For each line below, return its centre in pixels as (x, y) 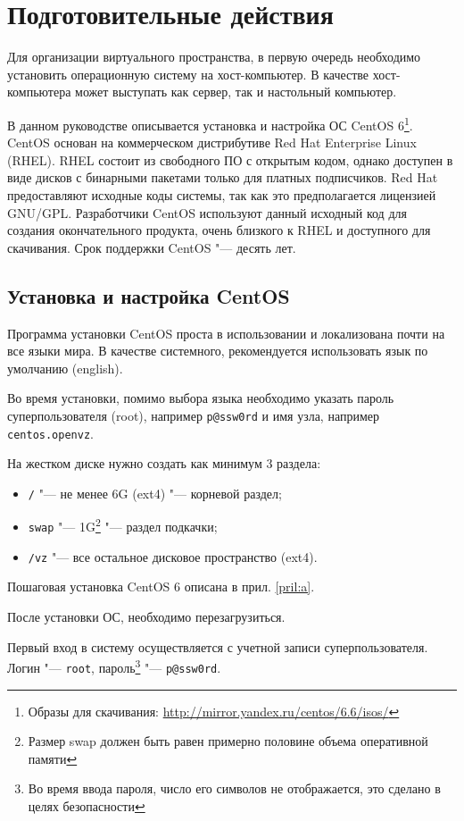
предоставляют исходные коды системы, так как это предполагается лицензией (222, 194)
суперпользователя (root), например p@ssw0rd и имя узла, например (193, 415)
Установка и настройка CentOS (149, 295)
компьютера (39, 92)
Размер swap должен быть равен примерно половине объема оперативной (228, 741)
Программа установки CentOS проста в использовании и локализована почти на (226, 333)
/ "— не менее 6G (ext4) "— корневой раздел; (155, 493)
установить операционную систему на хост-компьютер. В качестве (188, 74)
